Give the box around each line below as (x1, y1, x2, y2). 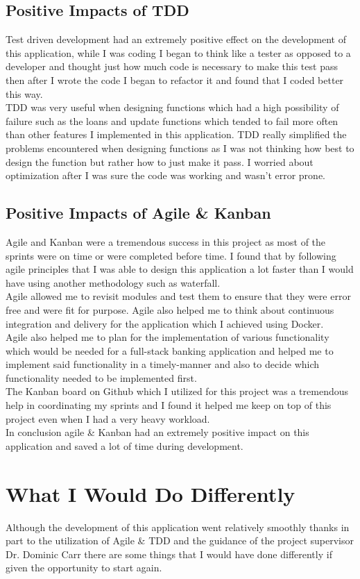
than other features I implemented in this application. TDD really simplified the (6, 127, 347, 142)
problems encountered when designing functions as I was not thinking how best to (6, 140, 354, 155)
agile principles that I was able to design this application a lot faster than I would (6, 262, 354, 276)
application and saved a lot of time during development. (6, 438, 243, 453)
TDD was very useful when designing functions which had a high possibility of (6, 100, 339, 115)
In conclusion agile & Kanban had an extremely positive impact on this (6, 425, 309, 439)
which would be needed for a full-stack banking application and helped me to (6, 343, 334, 358)
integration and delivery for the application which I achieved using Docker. (6, 316, 324, 330)
